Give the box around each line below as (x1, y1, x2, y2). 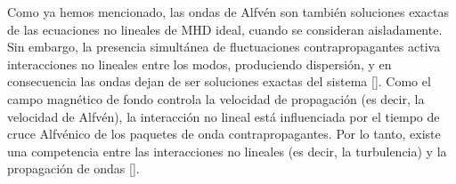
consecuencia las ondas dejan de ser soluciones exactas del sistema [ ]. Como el (7, 72, 431, 91)
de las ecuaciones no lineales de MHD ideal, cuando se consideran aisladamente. (7, 20, 443, 38)
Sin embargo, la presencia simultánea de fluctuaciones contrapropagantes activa (7, 37, 441, 56)
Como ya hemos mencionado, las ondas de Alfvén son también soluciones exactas (7, 3, 449, 20)
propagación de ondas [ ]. (7, 159, 140, 178)
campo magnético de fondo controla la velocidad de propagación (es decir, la (7, 89, 425, 108)
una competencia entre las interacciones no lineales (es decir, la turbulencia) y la (7, 141, 447, 160)
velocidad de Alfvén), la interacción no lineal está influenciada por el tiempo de (7, 107, 440, 125)
